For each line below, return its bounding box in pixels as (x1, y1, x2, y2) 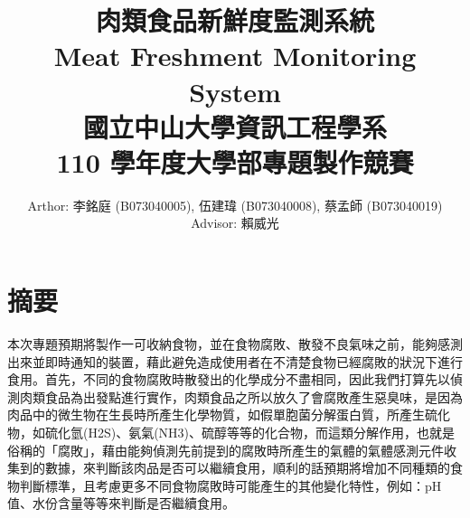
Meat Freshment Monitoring (53, 37, 417, 74)
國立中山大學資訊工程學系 (82, 108, 387, 145)
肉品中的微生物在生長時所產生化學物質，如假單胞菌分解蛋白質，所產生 (7, 405, 425, 424)
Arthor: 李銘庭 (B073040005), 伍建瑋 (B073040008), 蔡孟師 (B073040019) (27, 195, 443, 214)
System (189, 72, 281, 109)
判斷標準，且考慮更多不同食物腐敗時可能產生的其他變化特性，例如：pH (19, 476, 442, 494)
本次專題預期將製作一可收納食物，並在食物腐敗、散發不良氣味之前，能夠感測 (7, 334, 463, 353)
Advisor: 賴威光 (191, 213, 279, 232)
